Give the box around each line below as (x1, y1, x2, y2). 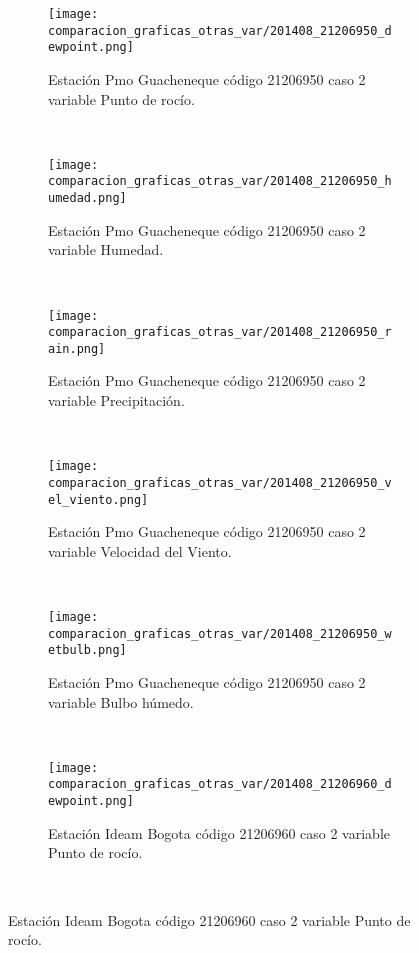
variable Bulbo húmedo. (48, 691, 194, 712)
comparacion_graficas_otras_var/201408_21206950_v (48, 475, 392, 490)
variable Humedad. (48, 239, 164, 260)
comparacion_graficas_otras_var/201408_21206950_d (48, 23, 392, 38)
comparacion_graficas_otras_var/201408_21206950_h (48, 174, 392, 189)
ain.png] (48, 341, 106, 356)
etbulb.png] (48, 643, 127, 658)
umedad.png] (48, 191, 127, 206)
